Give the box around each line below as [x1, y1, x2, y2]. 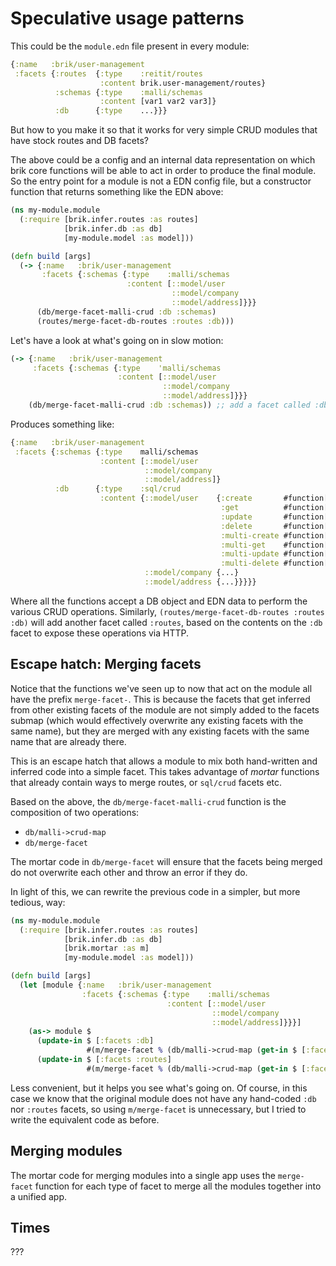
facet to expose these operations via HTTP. [10, 627, 189, 639]
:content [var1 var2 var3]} [99, 97, 217, 107]
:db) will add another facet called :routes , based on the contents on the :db [10, 616, 323, 628]
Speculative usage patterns [10, 7, 245, 30]
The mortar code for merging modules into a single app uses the [10, 1169, 276, 1181]
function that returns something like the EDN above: [10, 186, 224, 198]
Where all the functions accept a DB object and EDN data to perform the [10, 595, 308, 607]
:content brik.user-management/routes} [99, 78, 267, 88]
